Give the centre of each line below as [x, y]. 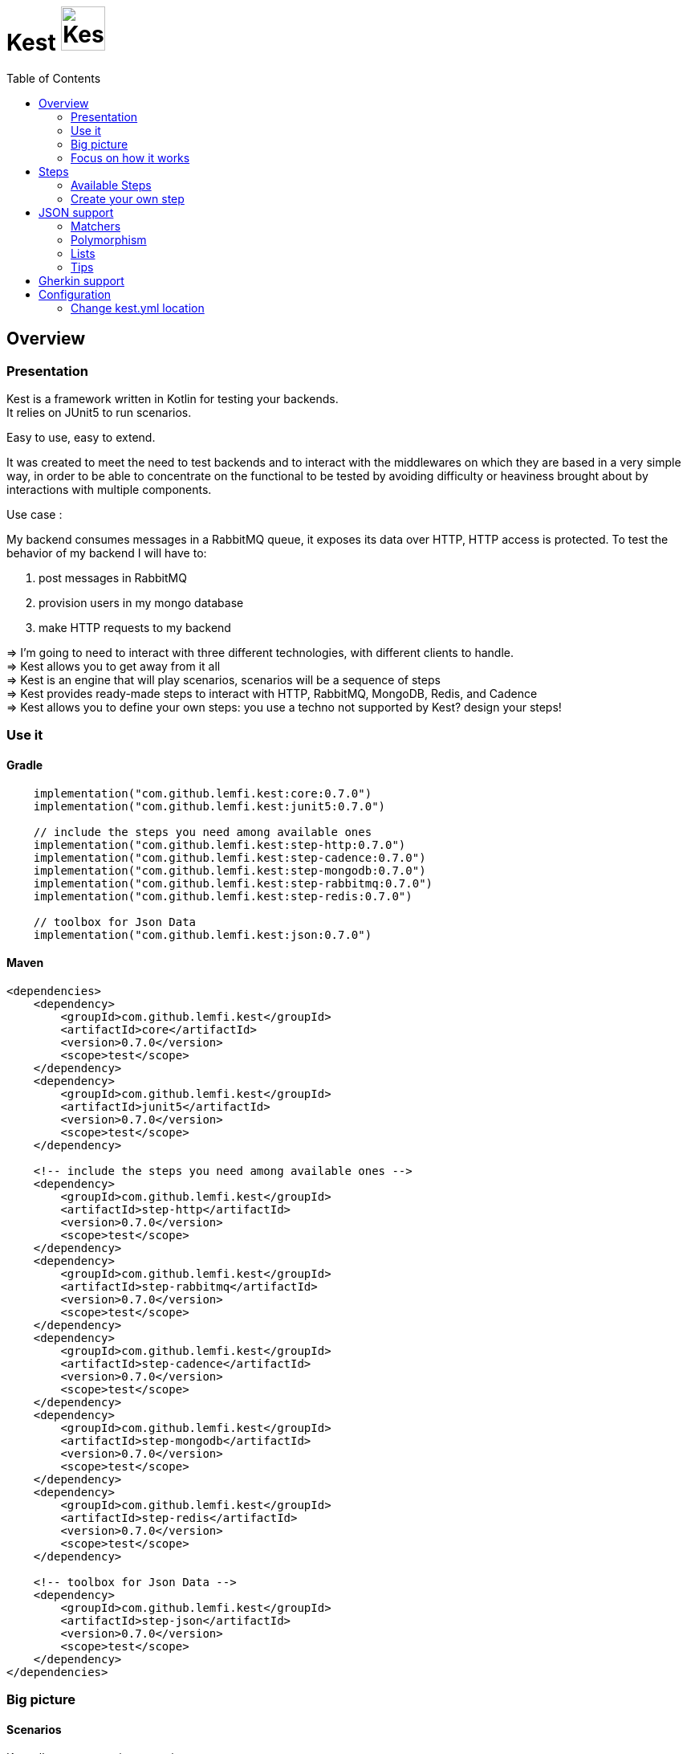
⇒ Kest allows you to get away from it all [114, 666]
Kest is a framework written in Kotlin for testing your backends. [173, 398]
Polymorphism [109, 239]
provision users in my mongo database [141, 602]
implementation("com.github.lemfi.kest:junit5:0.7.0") [209, 806]
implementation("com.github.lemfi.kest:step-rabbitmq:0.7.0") [233, 883]
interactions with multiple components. [109, 489]
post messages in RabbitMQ [113, 577]
